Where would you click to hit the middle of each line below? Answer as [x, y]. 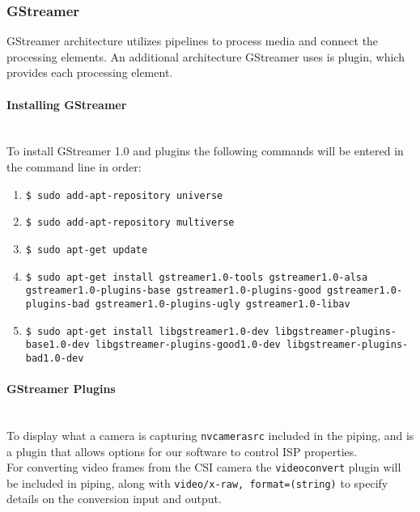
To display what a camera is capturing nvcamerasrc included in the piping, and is [210, 435]
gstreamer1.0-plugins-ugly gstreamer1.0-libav [223, 304]
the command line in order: [74, 166]
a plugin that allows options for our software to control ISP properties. [182, 451]
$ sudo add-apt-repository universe [124, 195]
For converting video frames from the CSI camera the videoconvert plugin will [204, 467]
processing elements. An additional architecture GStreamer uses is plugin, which [206, 56]
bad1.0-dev [55, 358]
